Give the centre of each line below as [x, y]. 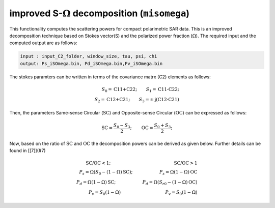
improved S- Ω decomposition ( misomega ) [100, 13]
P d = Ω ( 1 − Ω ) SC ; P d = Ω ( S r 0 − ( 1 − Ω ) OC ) [137, 183]
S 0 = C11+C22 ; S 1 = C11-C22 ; [140, 90]
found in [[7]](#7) [28, 151]
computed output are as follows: [43, 43]
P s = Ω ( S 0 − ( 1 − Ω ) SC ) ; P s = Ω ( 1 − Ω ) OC [138, 173]
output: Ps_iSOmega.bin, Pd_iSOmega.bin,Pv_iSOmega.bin [91, 63]
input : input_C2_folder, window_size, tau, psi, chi [89, 56]
